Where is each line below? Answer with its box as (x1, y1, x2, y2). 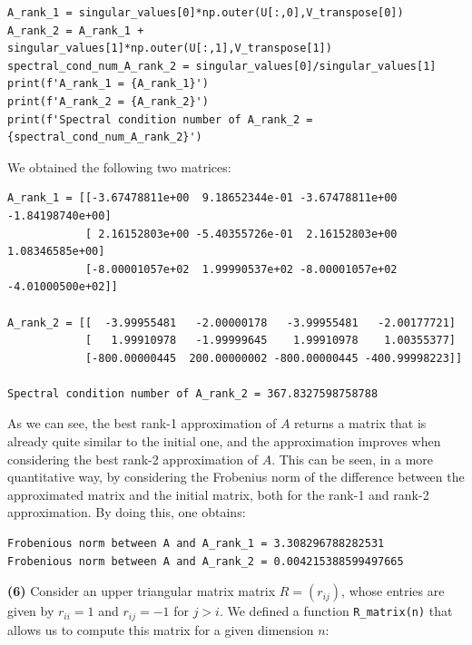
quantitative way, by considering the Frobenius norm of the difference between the (7, 467, 465, 486)
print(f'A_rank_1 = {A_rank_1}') (7, 77, 209, 91)
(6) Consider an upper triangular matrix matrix (7, 581, 276, 601)
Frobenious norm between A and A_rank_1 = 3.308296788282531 (7, 537, 385, 551)
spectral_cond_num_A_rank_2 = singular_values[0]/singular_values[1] (7, 59, 437, 73)
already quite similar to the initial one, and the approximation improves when (7, 432, 441, 451)
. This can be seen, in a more (271, 449, 434, 468)
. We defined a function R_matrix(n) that (219, 601, 453, 621)
